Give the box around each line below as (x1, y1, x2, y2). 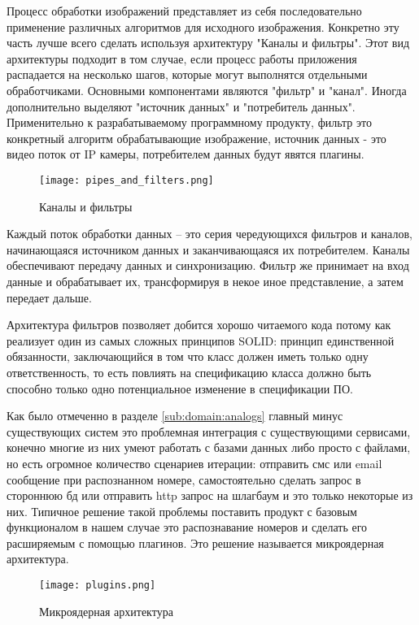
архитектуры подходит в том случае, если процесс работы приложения (7, 50, 357, 67)
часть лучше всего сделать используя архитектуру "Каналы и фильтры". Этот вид (7, 34, 410, 51)
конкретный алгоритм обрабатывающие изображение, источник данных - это (7, 129, 386, 146)
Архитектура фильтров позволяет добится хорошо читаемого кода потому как (7, 316, 391, 333)
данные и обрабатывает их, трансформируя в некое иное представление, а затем (7, 272, 404, 289)
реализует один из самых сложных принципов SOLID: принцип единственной (7, 332, 395, 349)
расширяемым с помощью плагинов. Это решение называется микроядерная (7, 534, 384, 551)
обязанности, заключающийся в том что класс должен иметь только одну (7, 348, 369, 365)
